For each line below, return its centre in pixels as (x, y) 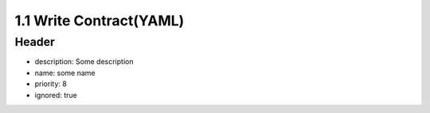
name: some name (65, 73)
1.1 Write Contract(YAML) (100, 21)
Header (35, 42)
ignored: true (56, 95)
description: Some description (84, 62)
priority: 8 (51, 84)
